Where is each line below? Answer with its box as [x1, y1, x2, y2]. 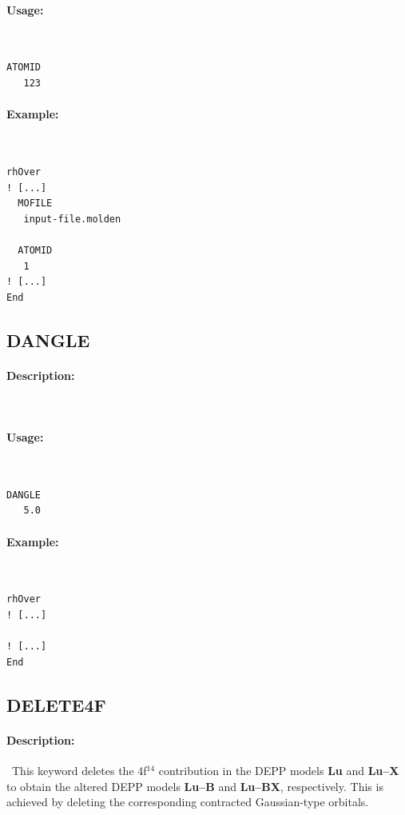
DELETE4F [6, 692, 106, 717]
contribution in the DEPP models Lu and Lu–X [158, 762, 399, 778]
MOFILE [18, 198, 53, 210]
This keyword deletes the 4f [11, 762, 147, 778]
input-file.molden [23, 213, 121, 225]
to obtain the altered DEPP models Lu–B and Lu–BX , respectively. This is [6, 777, 383, 794]
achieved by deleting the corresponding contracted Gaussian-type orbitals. [6, 793, 369, 810]
